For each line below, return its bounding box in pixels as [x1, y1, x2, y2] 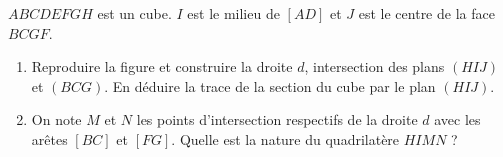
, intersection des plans [304, 56, 445, 77]
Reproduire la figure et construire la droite [31, 56, 293, 77]
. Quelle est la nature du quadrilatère [171, 128, 400, 149]
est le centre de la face [358, 3, 495, 23]
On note [31, 109, 82, 130]
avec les [434, 109, 481, 130]
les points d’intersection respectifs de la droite [136, 109, 418, 130]
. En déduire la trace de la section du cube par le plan [104, 75, 436, 96]
